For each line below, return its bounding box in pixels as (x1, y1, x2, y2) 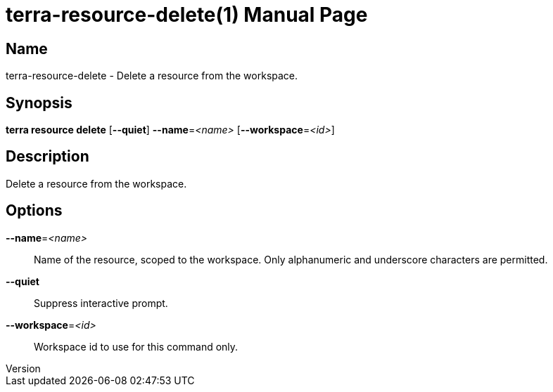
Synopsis (6, 93, 72, 112)
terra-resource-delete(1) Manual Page (6, 3, 368, 27)
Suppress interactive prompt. (34, 296, 168, 309)
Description (6, 148, 89, 166)
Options (6, 202, 63, 220)
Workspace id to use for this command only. (34, 340, 239, 353)
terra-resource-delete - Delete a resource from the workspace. (6, 70, 298, 82)
